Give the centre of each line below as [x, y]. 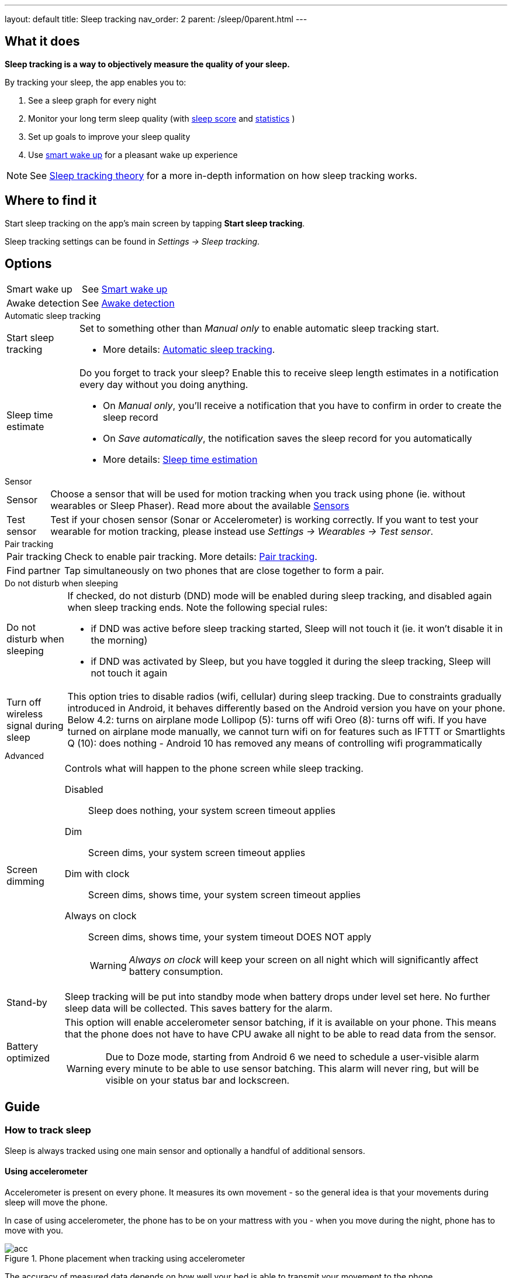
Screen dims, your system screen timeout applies [197, 852]
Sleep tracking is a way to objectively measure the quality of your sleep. [147, 64]
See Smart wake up [125, 289]
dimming [25, 881]
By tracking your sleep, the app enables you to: [96, 82]
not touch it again [129, 673]
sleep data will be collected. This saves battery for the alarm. [198, 1008]
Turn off [24, 702]
